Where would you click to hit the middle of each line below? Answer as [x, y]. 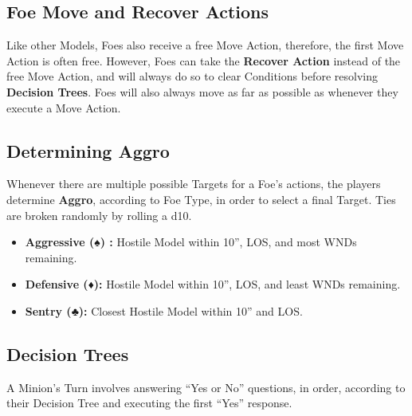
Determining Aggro [88, 150]
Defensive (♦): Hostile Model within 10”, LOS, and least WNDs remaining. [213, 284]
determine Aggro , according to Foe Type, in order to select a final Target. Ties [201, 199]
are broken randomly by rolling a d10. [99, 215]
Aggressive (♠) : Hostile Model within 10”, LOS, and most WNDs [191, 242]
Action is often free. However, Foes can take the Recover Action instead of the [204, 60]
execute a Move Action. [64, 107]
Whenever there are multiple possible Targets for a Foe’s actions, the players [194, 184]
